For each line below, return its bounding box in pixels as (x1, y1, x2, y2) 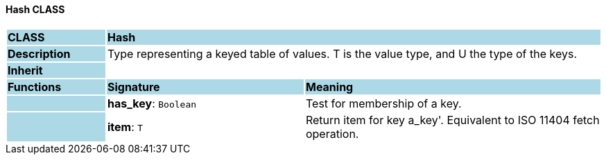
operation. (305, 126, 359, 141)
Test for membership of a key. (305, 96, 462, 110)
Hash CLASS (6, 3, 65, 15)
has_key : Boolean (107, 96, 197, 110)
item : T (107, 119, 144, 134)
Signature (107, 79, 160, 94)
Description (8, 46, 71, 61)
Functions (8, 79, 62, 94)
